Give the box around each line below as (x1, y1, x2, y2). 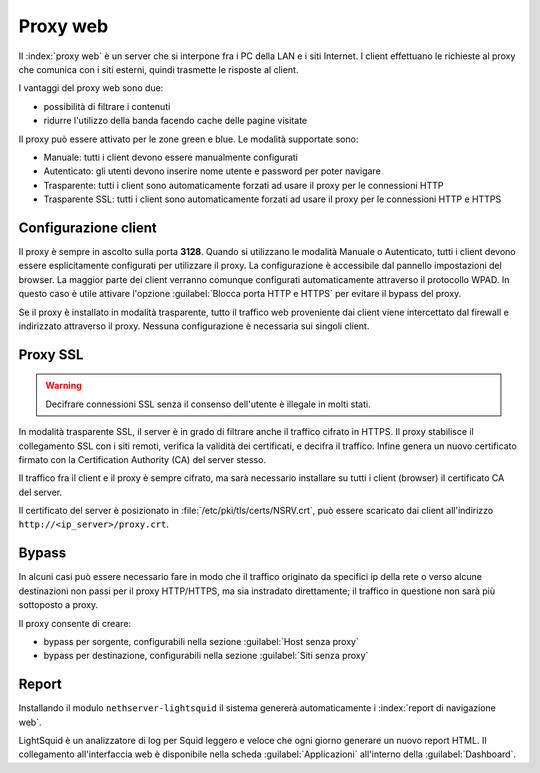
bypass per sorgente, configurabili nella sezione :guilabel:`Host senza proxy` (43, 635, 359, 647)
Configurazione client (18, 219, 157, 236)
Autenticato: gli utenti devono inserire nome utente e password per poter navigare (43, 165, 382, 177)
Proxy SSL (18, 346, 84, 363)
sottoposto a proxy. (18, 599, 99, 611)
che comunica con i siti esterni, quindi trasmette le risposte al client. (18, 63, 299, 75)
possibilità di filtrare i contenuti (43, 100, 171, 112)
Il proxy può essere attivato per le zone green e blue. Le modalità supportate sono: (18, 133, 359, 145)
